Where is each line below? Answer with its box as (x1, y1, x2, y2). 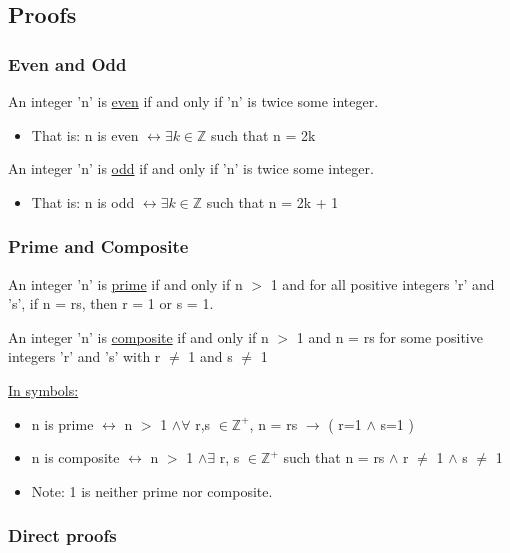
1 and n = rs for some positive (296, 326, 483, 347)
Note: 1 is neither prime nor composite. (31, 480, 273, 501)
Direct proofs (8, 523, 117, 548)
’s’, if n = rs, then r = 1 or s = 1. (8, 293, 214, 314)
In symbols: (8, 379, 79, 400)
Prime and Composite (8, 234, 189, 259)
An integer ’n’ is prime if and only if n (8, 273, 243, 294)
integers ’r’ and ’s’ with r (8, 346, 161, 367)
